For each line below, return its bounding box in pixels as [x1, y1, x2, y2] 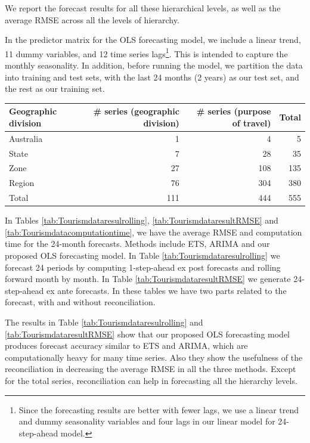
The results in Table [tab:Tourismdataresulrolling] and [5, 315, 203, 328]
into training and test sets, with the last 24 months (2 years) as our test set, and [5, 70, 299, 83]
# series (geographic [93, 105, 179, 117]
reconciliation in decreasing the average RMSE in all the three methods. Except [5, 363, 296, 375]
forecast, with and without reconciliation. [5, 296, 156, 308]
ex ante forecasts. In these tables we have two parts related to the [46, 284, 287, 296]
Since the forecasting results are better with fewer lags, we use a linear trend [18, 403, 299, 416]
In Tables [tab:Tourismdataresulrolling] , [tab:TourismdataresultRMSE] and [5, 214, 278, 227]
